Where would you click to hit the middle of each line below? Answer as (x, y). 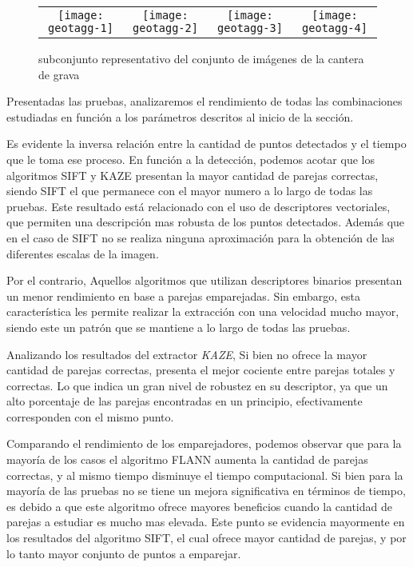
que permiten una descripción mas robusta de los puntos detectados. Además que (206, 222)
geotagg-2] (165, 28)
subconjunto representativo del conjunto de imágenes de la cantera (201, 58)
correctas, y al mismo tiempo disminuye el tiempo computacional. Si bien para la (205, 475)
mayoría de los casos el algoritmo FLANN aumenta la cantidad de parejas (187, 459)
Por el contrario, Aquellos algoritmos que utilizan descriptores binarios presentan (205, 280)
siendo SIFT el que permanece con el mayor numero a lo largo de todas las (190, 191)
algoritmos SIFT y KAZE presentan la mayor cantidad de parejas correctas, (193, 175)
